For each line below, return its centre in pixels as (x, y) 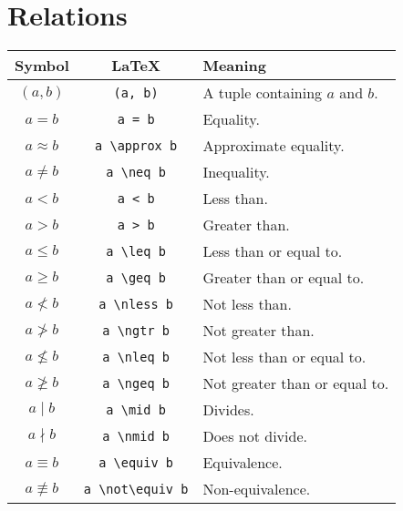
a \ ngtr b (136, 330)
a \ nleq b (136, 357)
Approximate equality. (274, 146)
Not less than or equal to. (284, 357)
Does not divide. (255, 436)
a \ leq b (136, 251)
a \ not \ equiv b (136, 489)
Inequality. (236, 172)
